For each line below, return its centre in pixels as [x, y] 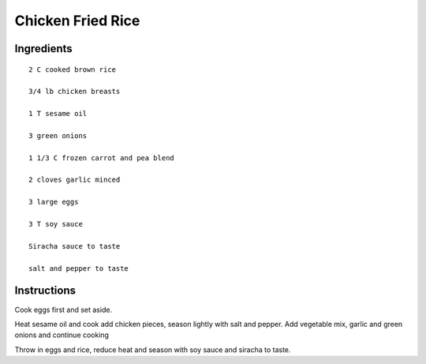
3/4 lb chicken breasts [75, 92]
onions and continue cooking [62, 335]
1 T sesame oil [58, 114]
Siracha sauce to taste [75, 246]
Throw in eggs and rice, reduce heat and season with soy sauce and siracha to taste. [153, 349]
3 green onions [58, 135]
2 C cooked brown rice [73, 69]
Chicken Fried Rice [77, 21]
